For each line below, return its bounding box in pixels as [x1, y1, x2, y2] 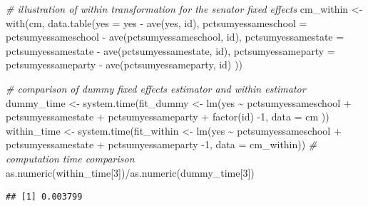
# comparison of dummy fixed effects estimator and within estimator [6, 81, 306, 96]
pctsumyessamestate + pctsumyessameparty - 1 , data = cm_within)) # [6, 137, 317, 152]
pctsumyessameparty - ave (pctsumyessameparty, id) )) [6, 57, 242, 72]
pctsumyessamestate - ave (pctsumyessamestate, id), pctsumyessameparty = [6, 43, 335, 58]
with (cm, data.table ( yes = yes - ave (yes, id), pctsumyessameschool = [6, 15, 307, 30]
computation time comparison [6, 150, 135, 165]
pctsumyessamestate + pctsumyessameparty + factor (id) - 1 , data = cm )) [6, 109, 329, 124]
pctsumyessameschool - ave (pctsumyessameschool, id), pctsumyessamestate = [6, 29, 344, 44]
